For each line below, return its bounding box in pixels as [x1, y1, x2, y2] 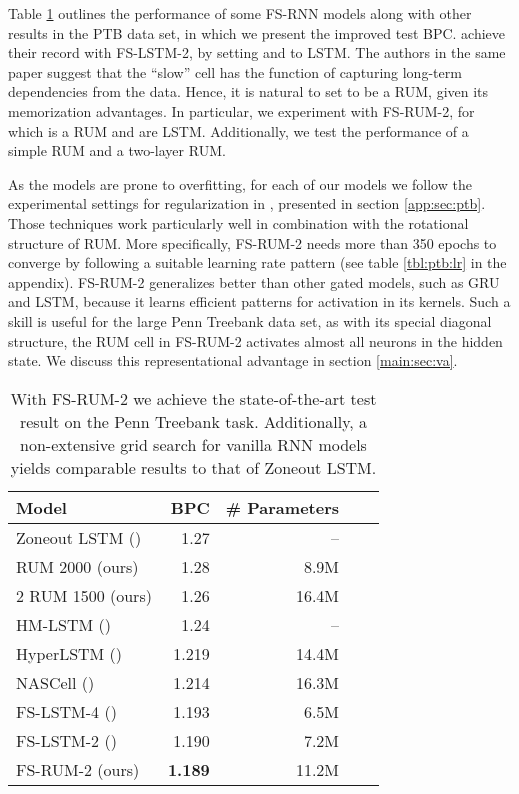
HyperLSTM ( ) [16, 641, 123, 665]
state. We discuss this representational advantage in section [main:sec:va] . [8, 350, 458, 371]
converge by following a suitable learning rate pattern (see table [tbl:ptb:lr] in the [8, 252, 507, 273]
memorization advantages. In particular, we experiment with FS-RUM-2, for [8, 100, 475, 121]
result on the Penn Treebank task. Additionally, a [19, 409, 368, 433]
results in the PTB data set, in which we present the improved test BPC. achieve [8, 22, 506, 43]
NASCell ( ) [16, 670, 95, 694]
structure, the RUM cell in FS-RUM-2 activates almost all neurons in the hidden [8, 330, 503, 351]
